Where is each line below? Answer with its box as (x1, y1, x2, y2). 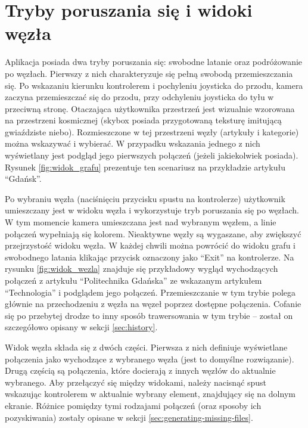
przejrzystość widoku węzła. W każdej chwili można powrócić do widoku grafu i (5, 239, 295, 252)
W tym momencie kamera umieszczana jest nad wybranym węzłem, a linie (5, 216, 276, 228)
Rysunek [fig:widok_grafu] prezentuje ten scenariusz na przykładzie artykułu (5, 160, 285, 173)
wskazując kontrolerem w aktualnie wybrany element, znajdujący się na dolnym (5, 387, 295, 400)
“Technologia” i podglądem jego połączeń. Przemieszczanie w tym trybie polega (5, 286, 296, 298)
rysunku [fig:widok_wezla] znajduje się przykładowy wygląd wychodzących (5, 262, 278, 275)
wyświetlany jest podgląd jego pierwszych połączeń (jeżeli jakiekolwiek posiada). (5, 149, 298, 162)
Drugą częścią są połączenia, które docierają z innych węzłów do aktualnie (5, 364, 276, 377)
